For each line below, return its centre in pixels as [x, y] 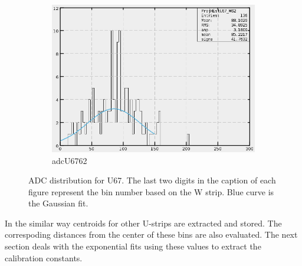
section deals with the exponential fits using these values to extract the [133, 246]
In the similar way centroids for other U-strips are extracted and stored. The [143, 223]
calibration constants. [44, 257]
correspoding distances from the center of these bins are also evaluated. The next [151, 234]
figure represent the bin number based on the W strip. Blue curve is [151, 191]
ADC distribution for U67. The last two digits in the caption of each [152, 180]
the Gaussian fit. [58, 203]
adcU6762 [70, 160]
